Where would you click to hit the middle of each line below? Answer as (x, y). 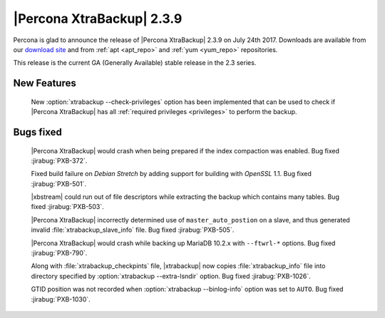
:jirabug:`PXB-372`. (59, 160)
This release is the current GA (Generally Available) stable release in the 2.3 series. (135, 63)
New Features (45, 83)
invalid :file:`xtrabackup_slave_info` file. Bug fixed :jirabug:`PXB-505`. (133, 230)
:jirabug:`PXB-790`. (59, 253)
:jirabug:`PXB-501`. (59, 184)
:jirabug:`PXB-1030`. (61, 299)
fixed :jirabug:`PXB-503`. (67, 207)
